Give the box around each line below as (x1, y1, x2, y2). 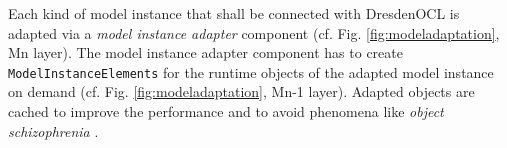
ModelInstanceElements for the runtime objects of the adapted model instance (8, 61, 494, 82)
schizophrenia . (8, 120, 99, 141)
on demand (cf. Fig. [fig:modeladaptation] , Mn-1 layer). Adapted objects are (8, 81, 475, 102)
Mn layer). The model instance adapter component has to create (8, 42, 403, 63)
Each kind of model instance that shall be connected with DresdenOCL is (8, 3, 460, 23)
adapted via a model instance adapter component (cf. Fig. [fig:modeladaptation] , (8, 22, 500, 43)
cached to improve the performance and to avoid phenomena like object (8, 101, 444, 122)
